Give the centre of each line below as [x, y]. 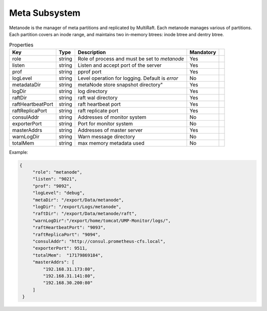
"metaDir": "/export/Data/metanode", [78, 200]
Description [92, 52]
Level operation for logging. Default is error [128, 78]
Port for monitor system [105, 124]
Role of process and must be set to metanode [131, 58]
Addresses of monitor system [112, 117]
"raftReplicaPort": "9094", [67, 234]
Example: [19, 152]
